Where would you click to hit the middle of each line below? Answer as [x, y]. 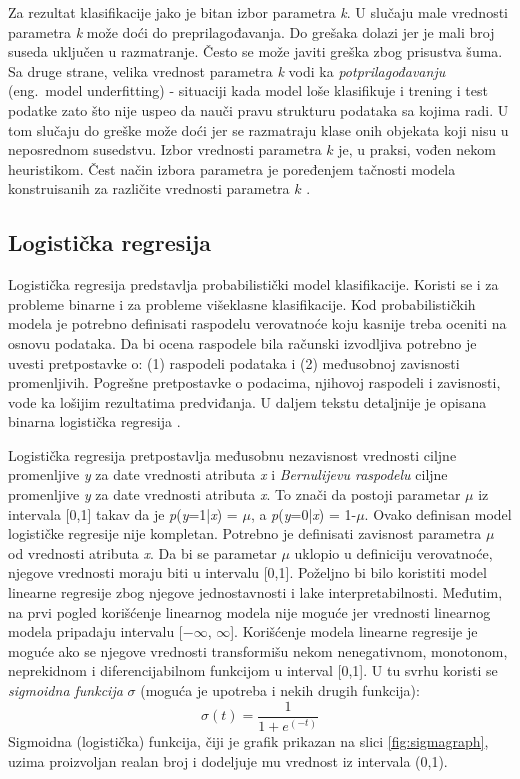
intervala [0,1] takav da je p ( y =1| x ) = [123, 513]
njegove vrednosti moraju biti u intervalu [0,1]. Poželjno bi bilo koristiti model [247, 572]
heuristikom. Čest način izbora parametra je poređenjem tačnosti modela [232, 168]
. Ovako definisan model [438, 513]
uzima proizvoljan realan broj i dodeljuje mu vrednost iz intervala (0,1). [228, 760]
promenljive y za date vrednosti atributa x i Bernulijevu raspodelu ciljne [228, 474]
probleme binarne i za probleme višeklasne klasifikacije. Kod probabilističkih [242, 303]
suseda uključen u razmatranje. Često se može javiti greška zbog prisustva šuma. [255, 51]
